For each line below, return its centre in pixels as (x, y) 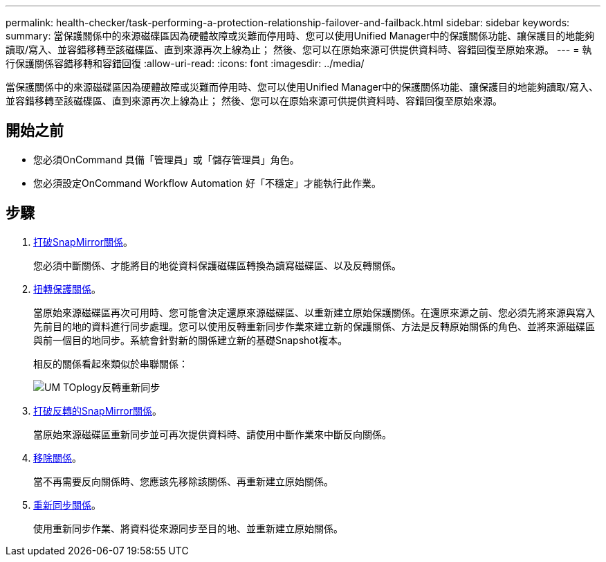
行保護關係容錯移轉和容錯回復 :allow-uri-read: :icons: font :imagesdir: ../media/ (185, 63)
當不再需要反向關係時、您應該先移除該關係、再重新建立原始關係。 (183, 481)
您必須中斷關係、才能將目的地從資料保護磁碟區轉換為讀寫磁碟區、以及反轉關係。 (217, 265)
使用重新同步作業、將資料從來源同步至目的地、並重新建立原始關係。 (188, 528)
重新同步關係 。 (67, 505)
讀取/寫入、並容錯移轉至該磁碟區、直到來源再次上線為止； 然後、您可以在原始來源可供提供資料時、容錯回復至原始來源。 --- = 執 (299, 49)
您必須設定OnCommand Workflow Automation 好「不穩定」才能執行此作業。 (208, 183)
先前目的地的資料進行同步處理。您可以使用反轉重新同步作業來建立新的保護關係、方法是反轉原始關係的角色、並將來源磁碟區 (314, 326)
